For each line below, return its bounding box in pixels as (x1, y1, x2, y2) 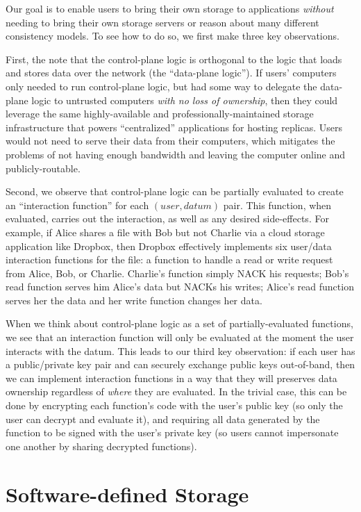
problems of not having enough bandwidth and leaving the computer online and (6, 147, 346, 161)
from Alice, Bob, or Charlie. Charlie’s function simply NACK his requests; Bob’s (6, 265, 349, 280)
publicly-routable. (6, 160, 81, 175)
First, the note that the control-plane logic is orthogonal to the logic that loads (6, 51, 342, 66)
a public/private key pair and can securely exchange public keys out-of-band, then (6, 357, 355, 372)
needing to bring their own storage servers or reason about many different (6, 15, 319, 29)
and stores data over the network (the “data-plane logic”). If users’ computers (6, 65, 337, 80)
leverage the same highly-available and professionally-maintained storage (6, 106, 314, 121)
